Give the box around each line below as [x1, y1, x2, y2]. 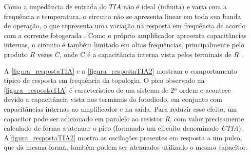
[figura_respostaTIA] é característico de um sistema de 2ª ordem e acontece [4, 84, 231, 95]
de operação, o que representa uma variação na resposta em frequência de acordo [4, 20, 246, 31]
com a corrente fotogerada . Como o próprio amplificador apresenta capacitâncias [4, 30, 247, 40]
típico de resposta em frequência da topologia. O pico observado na [4, 75, 205, 85]
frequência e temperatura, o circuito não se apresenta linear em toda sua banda [4, 11, 241, 21]
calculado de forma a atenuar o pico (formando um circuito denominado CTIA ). [4, 123, 243, 133]
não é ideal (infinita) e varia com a [123, 1, 227, 11]
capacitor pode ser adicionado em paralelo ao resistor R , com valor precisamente [4, 113, 244, 123]
